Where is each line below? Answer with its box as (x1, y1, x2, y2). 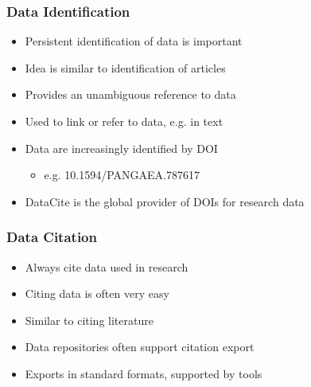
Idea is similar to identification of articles (25, 59, 226, 76)
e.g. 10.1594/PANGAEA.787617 (44, 166, 200, 183)
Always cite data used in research (25, 258, 189, 275)
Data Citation (6, 227, 97, 247)
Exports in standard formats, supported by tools (25, 365, 262, 381)
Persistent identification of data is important (25, 33, 243, 49)
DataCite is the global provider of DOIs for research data (25, 193, 305, 209)
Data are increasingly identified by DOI (25, 139, 218, 156)
